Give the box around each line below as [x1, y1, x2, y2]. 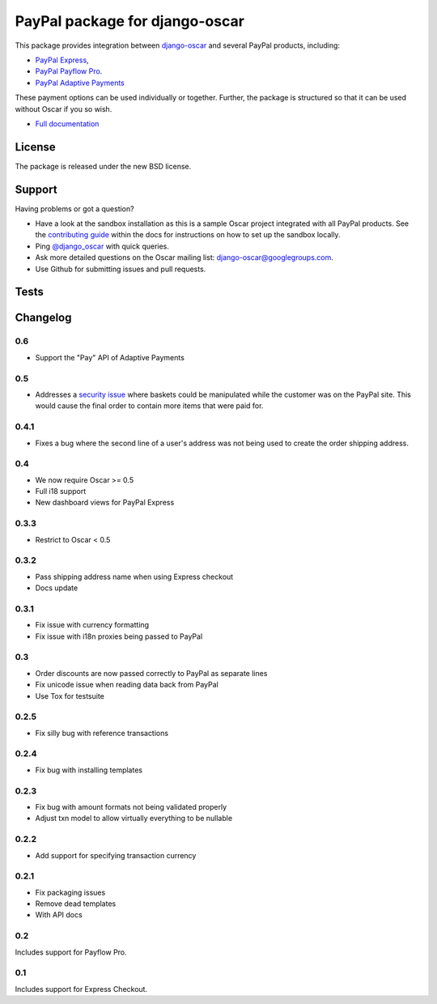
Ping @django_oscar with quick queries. [35, 241, 170, 251]
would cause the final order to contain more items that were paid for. [35, 401, 264, 411]
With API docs [35, 910, 83, 920]
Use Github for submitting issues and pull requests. [35, 264, 206, 274]
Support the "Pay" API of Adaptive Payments [35, 352, 185, 362]
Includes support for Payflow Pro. [15, 947, 127, 957]
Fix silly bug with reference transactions [35, 728, 169, 738]
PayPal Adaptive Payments [35, 78, 125, 87]
